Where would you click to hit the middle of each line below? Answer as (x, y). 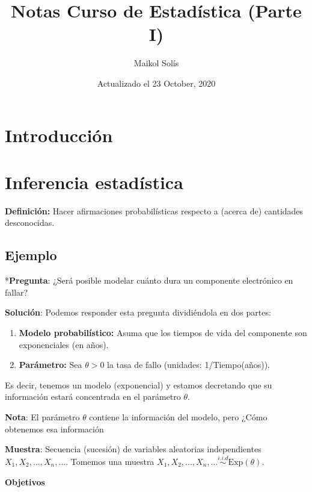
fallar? (17, 292)
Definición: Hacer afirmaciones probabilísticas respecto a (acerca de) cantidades (154, 210)
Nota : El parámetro (42, 416)
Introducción (59, 135)
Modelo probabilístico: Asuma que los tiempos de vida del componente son (163, 332)
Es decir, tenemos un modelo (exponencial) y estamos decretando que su (139, 385)
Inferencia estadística (94, 182)
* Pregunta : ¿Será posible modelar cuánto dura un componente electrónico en (149, 280)
